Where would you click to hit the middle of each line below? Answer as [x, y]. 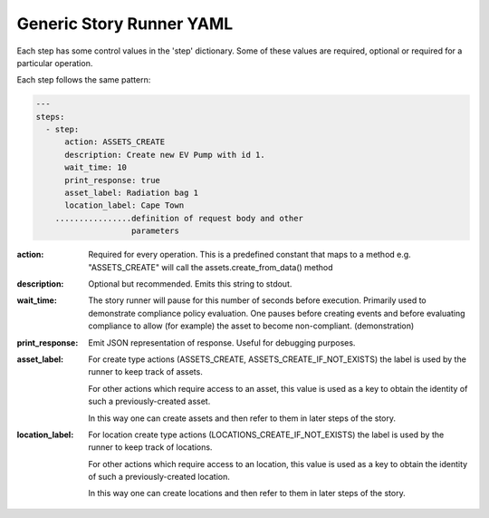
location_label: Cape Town [125, 205]
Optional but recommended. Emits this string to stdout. [190, 283]
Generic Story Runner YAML [125, 24]
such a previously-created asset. [149, 401]
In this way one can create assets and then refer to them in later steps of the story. [242, 418]
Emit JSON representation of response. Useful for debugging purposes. [222, 342]
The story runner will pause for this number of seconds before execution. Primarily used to [258, 300]
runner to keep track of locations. [150, 447]
